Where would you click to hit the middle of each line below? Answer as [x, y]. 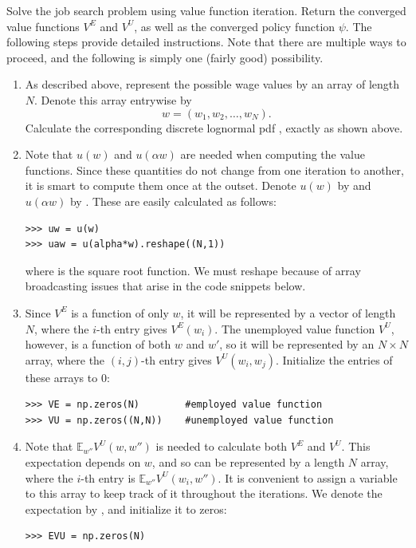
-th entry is [108, 477]
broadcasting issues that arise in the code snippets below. [165, 286]
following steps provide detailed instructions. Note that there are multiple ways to [206, 42]
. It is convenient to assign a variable [308, 477]
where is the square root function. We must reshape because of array [193, 270]
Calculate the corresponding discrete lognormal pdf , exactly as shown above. [214, 127]
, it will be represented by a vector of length [288, 312]
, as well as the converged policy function [235, 26]
